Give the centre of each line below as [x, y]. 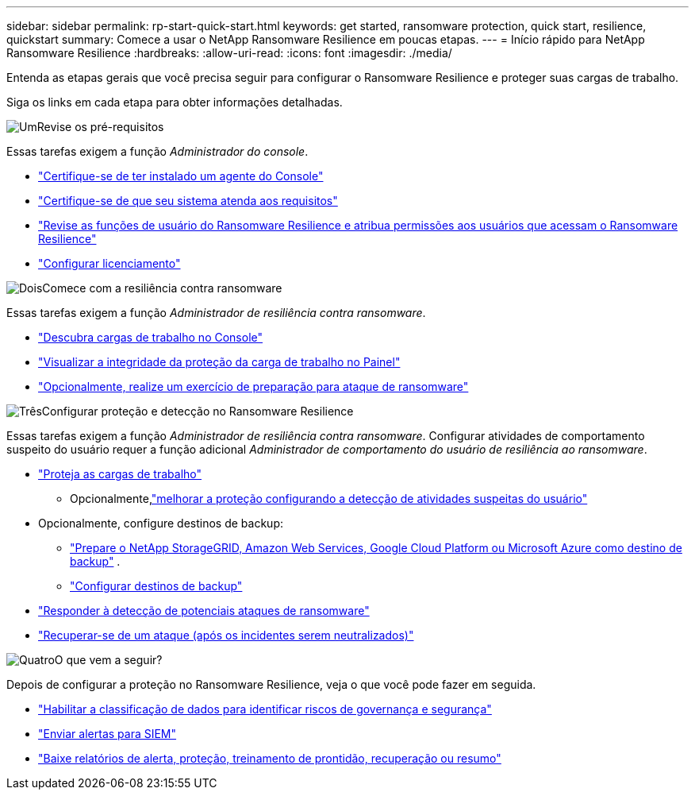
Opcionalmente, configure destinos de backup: [161, 523]
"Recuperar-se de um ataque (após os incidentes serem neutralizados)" [226, 635]
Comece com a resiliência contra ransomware [162, 288]
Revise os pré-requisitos [100, 127]
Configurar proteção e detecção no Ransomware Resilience [198, 411]
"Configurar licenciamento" [109, 263]
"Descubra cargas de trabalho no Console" [151, 337]
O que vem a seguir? [108, 660]
